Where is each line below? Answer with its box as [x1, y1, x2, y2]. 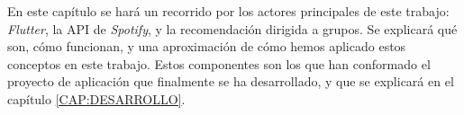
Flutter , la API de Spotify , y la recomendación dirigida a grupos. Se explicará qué [7, 19, 458, 38]
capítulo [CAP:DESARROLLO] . [7, 89, 186, 108]
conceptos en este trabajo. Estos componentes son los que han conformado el [7, 54, 431, 73]
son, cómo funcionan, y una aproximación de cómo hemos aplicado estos [7, 37, 406, 56]
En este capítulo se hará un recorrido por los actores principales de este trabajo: [7, 2, 450, 20]
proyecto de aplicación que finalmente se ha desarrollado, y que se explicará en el [7, 72, 454, 91]
